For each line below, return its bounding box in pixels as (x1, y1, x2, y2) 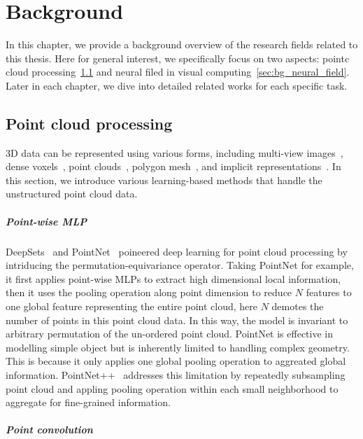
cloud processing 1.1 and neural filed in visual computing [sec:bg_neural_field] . (6, 64, 350, 79)
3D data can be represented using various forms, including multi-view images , (6, 145, 343, 160)
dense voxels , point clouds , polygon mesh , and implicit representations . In (6, 159, 341, 174)
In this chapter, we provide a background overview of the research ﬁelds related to (6, 37, 358, 52)
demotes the (271, 299, 324, 314)
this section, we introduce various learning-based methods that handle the (6, 172, 322, 187)
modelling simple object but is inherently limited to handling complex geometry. (6, 340, 350, 354)
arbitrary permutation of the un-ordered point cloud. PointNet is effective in (6, 326, 333, 341)
